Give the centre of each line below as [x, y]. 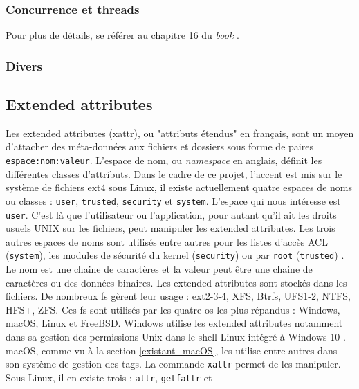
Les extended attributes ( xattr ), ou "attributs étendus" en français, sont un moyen [180, 133]
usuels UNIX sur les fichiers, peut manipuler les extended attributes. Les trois [171, 228]
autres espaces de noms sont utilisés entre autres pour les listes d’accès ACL [167, 241]
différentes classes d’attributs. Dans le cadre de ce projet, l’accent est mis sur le [174, 173]
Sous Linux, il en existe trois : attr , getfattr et [109, 377]
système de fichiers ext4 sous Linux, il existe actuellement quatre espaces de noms [179, 187]
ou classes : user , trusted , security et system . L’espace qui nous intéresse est [173, 200]
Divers [24, 65]
